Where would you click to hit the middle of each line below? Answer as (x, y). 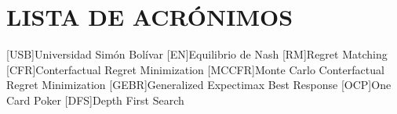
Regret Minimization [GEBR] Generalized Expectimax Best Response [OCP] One (199, 85)
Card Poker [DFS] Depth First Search (95, 100)
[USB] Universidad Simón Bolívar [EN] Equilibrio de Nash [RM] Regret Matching (197, 54)
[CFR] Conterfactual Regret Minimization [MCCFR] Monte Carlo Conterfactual (195, 69)
